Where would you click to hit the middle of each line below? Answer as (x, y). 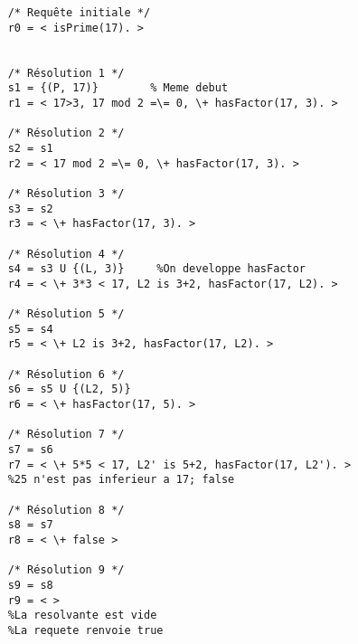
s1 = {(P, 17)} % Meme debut (118, 88)
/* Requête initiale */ (79, 13)
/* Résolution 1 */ (66, 73)
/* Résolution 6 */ (66, 374)
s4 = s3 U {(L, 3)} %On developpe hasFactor (156, 269)
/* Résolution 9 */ (66, 570)
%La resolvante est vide (82, 616)
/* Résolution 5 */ (66, 314)
